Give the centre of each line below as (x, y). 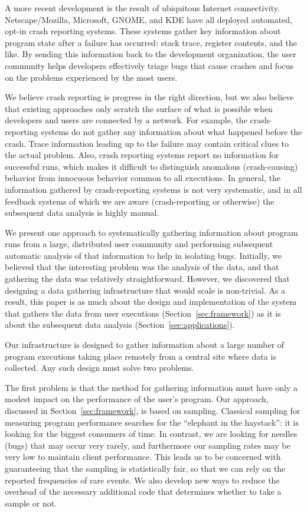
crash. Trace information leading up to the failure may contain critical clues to (147, 143)
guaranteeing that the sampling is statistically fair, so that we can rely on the (145, 468)
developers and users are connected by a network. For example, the (126, 120)
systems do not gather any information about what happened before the (172, 131)
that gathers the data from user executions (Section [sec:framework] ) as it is (143, 313)
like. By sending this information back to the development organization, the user (151, 54)
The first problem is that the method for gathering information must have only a (151, 387)
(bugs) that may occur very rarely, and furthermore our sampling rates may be (148, 445)
